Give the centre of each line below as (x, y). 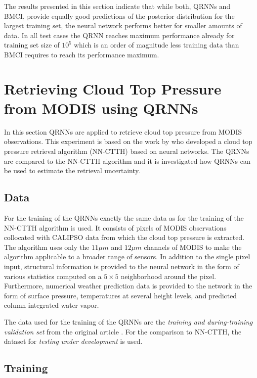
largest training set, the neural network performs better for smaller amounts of (123, 25)
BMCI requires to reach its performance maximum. (82, 54)
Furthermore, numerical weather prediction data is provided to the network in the (128, 286)
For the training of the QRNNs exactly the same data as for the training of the (124, 218)
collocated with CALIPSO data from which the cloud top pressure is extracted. (124, 237)
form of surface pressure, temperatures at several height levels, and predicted (120, 295)
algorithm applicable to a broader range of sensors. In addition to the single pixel (127, 257)
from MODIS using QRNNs (101, 108)
